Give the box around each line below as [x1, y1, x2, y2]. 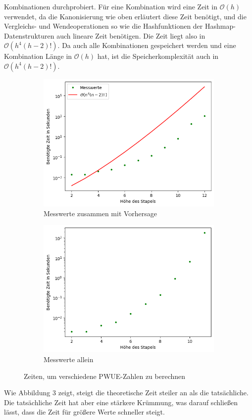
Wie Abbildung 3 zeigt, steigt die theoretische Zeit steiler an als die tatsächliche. [4, 387, 249, 398]
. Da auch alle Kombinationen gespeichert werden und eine [57, 40, 236, 50]
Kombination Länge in [4, 51, 72, 61]
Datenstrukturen [4, 30, 54, 41]
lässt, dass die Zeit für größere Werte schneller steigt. [4, 407, 165, 417]
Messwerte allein [44, 354, 94, 364]
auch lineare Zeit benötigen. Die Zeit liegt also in [56, 30, 205, 41]
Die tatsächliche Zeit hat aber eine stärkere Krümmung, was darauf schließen [4, 397, 238, 407]
